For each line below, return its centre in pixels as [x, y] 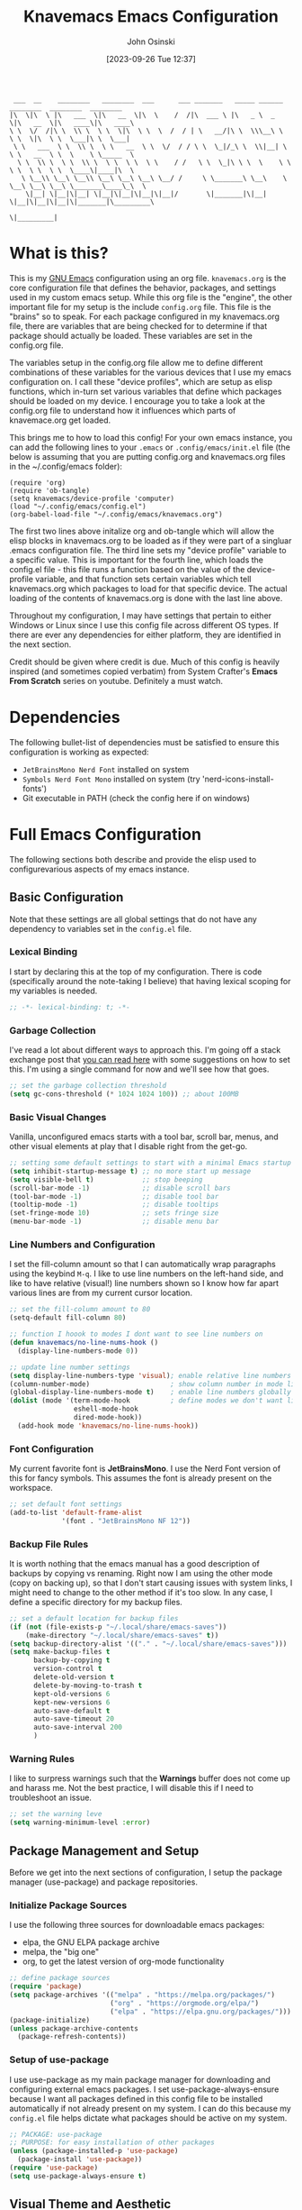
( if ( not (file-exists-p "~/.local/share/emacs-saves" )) [118, 1627]
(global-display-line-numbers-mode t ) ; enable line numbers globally [151, 1393]
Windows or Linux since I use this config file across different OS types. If [144, 625]
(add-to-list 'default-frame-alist [76, 1512]
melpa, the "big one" [61, 1952]
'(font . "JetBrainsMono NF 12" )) [126, 1521]
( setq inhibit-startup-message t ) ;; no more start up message [130, 1171]
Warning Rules [42, 1759]
